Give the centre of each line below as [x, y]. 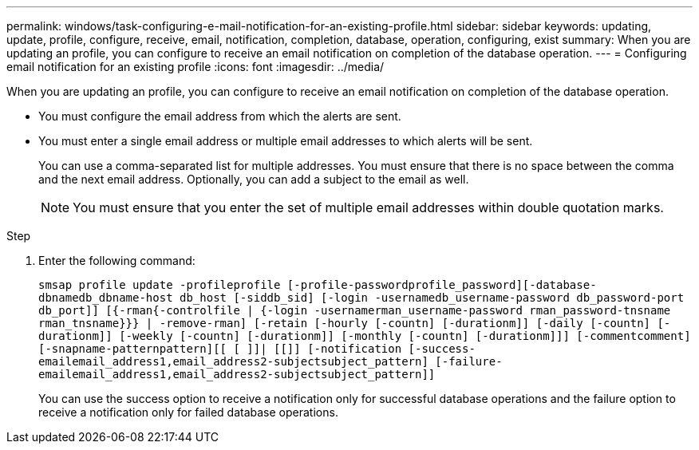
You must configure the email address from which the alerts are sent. [220, 116]
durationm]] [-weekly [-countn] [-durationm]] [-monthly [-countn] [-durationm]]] [304, 336]
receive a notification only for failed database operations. [188, 412]
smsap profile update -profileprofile [160, 285]
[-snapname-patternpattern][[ [133, 349]
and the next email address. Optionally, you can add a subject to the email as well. [254, 179]
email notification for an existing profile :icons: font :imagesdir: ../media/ [195, 67]
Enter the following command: [117, 261]
